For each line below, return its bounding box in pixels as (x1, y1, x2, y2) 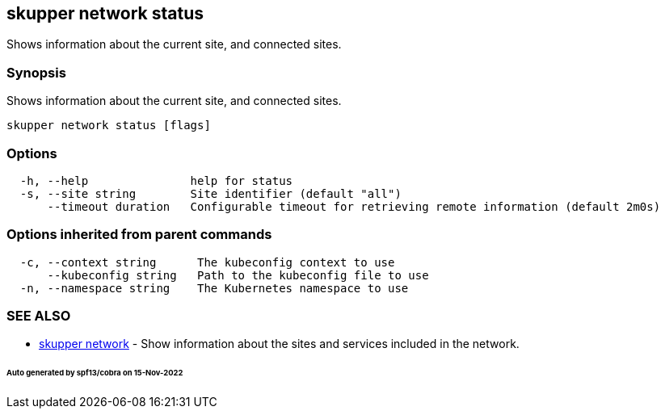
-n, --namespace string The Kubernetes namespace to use (19, 281, 409, 295)
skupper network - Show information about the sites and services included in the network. (39, 337, 520, 351)
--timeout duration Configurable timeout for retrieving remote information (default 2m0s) (47, 199, 661, 213)
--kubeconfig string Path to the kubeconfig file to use (47, 268, 429, 282)
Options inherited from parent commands (6, 226, 272, 243)
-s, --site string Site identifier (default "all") (19, 187, 402, 200)
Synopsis (6, 64, 66, 81)
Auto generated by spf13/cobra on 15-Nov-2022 (6, 368, 183, 378)
